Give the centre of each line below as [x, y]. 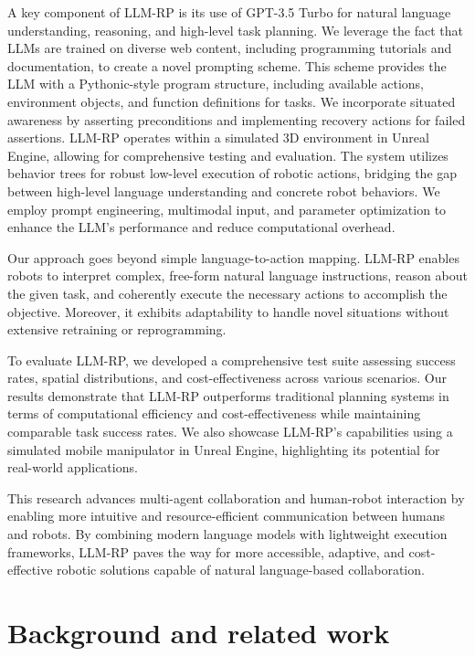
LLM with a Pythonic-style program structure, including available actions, [216, 84]
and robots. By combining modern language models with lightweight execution [227, 534]
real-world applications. [73, 467]
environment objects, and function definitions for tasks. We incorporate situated [232, 101]
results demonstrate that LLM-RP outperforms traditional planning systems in [228, 395]
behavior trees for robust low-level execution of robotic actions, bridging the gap [232, 173]
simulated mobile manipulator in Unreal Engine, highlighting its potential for [224, 449]
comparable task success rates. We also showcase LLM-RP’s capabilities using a [230, 432]
